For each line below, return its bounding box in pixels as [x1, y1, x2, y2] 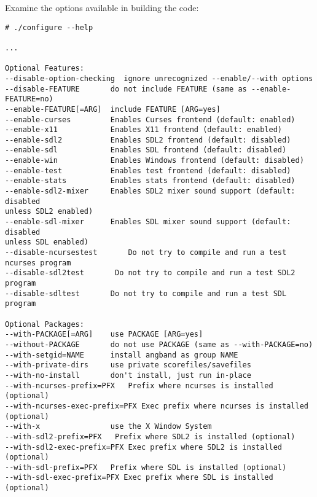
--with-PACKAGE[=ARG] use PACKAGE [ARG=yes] [5, 330, 203, 339]
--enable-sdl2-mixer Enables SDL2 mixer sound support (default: [5, 187, 295, 196]
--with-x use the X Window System [5, 422, 212, 431]
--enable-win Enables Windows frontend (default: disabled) [5, 156, 304, 165]
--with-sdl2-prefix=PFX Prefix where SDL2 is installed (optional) [5, 432, 295, 441]
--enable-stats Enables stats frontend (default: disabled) [5, 176, 295, 186]
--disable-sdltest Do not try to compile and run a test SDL [5, 289, 287, 298]
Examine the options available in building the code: [5, 1, 199, 14]
